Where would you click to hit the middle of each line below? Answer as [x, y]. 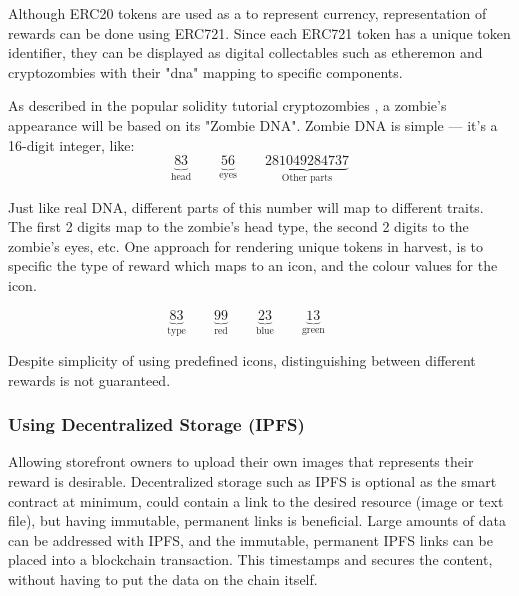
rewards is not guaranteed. [89, 379]
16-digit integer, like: [71, 144]
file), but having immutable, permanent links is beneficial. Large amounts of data [257, 520]
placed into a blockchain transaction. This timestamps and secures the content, [250, 559]
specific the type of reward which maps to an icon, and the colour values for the [253, 265]
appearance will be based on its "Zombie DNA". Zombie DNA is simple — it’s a [253, 124]
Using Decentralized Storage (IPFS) [156, 424]
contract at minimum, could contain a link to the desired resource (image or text [256, 500]
